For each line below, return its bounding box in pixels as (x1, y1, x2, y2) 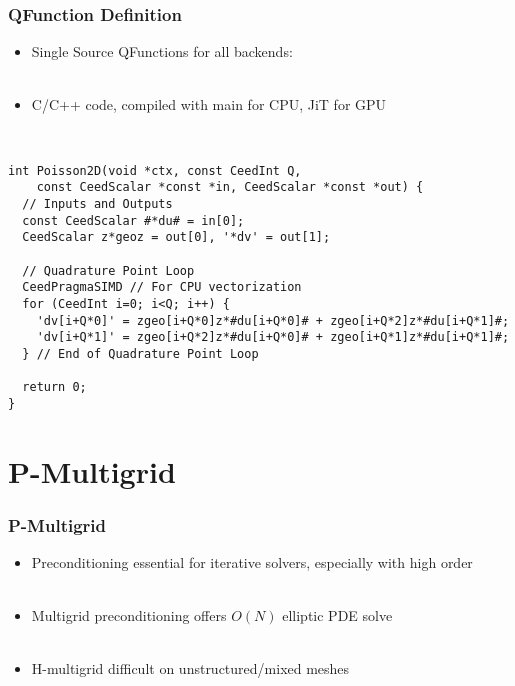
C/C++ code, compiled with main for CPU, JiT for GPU (31, 94, 387, 115)
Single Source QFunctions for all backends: (31, 41, 293, 62)
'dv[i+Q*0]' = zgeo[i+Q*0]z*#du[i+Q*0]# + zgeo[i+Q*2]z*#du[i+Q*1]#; (36, 313, 510, 328)
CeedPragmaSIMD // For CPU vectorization (22, 280, 302, 295)
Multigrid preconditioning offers (31, 605, 227, 626)
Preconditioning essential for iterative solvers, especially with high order (31, 552, 473, 573)
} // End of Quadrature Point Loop (22, 346, 259, 361)
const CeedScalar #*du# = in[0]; (22, 213, 245, 228)
